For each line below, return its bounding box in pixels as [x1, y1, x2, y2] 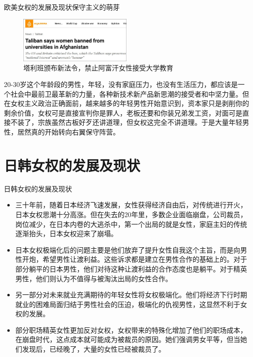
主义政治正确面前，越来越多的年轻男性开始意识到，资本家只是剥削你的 [24, 98, 249, 108]
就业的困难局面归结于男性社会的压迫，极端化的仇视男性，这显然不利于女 [15, 299, 247, 309]
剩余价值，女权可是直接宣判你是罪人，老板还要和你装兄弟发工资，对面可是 [4, 107, 242, 118]
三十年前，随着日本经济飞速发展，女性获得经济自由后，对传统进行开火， [15, 200, 247, 210]
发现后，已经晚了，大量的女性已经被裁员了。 [22, 344, 165, 354]
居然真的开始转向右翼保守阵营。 [17, 127, 120, 137]
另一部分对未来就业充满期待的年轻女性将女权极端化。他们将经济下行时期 [15, 289, 247, 300]
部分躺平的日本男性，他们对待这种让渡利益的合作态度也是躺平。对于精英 [15, 263, 247, 273]
